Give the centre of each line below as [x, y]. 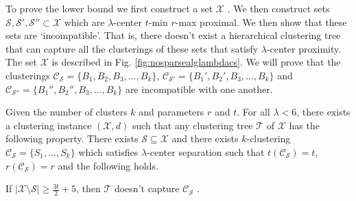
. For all [253, 112]
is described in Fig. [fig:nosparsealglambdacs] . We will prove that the [196, 62]
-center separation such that [206, 151]
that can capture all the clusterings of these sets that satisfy [132, 48]
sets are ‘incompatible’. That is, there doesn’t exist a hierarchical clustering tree [173, 35]
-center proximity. [304, 48]
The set [21, 62]
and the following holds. [108, 165]
